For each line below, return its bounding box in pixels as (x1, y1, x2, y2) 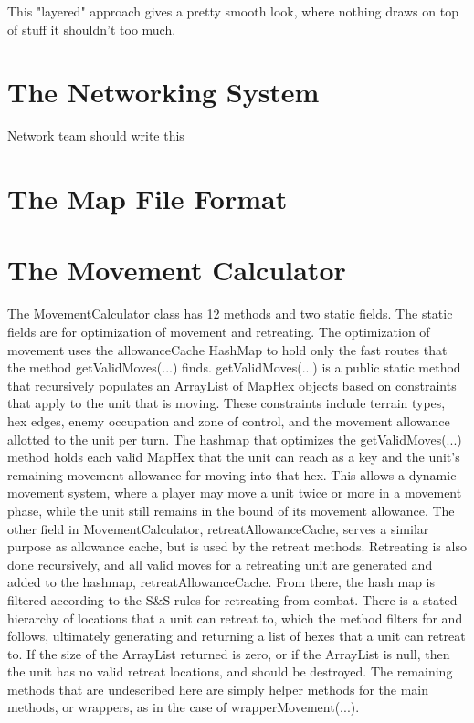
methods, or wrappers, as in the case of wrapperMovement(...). (7, 697, 360, 717)
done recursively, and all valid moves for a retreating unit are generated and (7, 554, 433, 573)
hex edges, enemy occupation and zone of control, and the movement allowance (7, 411, 450, 430)
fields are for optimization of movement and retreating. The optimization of (7, 322, 430, 341)
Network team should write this (7, 126, 184, 145)
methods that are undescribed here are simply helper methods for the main (7, 679, 428, 698)
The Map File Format (7, 180, 288, 217)
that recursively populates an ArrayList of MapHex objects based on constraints (7, 375, 457, 394)
